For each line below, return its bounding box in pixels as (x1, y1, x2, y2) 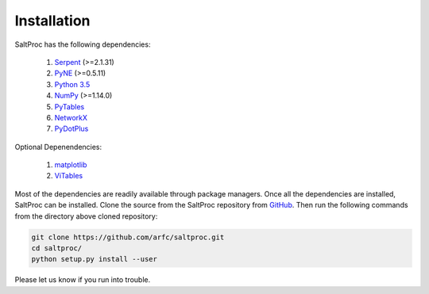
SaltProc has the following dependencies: (14, 40, 151, 49)
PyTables (54, 101, 85, 111)
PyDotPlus (54, 124, 89, 134)
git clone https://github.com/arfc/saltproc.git (31, 232, 225, 242)
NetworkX (54, 113, 87, 122)
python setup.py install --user (31, 254, 158, 264)
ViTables (54, 171, 83, 181)
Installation (14, 12, 91, 29)
